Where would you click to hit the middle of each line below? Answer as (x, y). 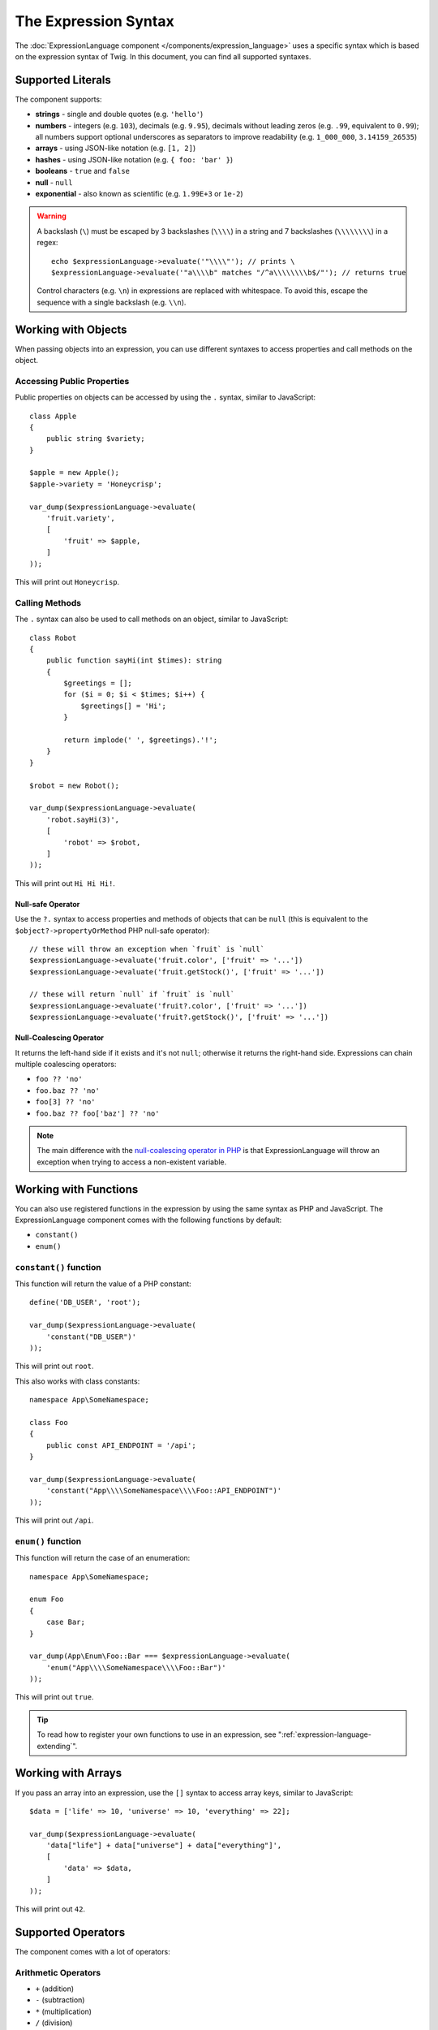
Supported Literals (63, 80)
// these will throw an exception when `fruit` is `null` (147, 949)
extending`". (57, 1746)
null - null (54, 182)
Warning (52, 216)
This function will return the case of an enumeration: (103, 1558)
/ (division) (54, 2023)
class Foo (49, 1422)
